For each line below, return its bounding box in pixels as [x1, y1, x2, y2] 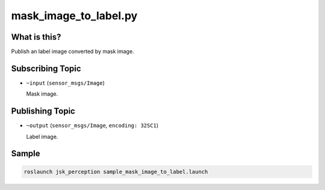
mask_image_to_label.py [11, 9, 138, 22]
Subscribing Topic [11, 63, 81, 73]
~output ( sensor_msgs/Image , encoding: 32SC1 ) [26, 122, 159, 129]
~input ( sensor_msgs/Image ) [26, 79, 105, 87]
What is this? [11, 32, 61, 42]
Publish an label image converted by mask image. [11, 48, 135, 55]
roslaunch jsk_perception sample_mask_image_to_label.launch [23, 168, 208, 175]
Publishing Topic [11, 106, 75, 117]
